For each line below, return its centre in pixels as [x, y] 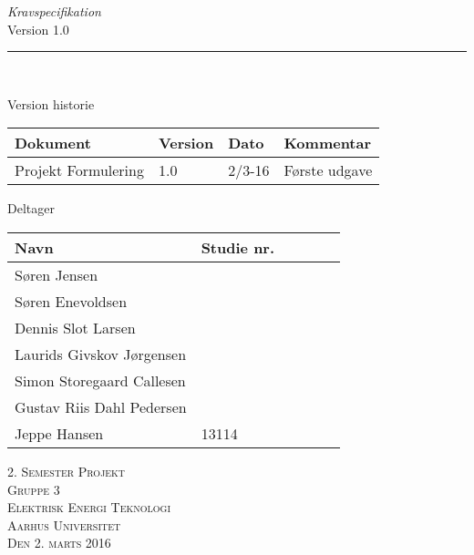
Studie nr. [238, 247]
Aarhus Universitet [64, 524]
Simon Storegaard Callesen [100, 380]
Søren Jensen [57, 274]
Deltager [31, 208]
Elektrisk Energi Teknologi [89, 507]
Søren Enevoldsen [71, 301]
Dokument [53, 143]
